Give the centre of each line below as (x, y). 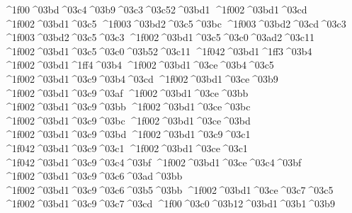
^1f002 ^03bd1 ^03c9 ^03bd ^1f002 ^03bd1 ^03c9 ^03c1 (127, 134)
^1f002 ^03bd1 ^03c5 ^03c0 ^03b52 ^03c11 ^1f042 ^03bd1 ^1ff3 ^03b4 (158, 51)
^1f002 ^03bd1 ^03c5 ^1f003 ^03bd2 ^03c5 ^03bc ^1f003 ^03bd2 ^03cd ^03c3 (175, 23)
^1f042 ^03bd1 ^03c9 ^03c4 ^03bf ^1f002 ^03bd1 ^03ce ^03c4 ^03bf (153, 162)
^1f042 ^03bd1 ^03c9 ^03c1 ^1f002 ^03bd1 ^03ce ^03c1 (126, 148)
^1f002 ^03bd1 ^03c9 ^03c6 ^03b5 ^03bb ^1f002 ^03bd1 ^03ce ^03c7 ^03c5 (169, 189)
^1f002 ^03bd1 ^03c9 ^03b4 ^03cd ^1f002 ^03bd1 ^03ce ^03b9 (141, 78)
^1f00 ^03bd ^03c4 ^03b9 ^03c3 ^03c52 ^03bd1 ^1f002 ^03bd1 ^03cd (155, 9)
